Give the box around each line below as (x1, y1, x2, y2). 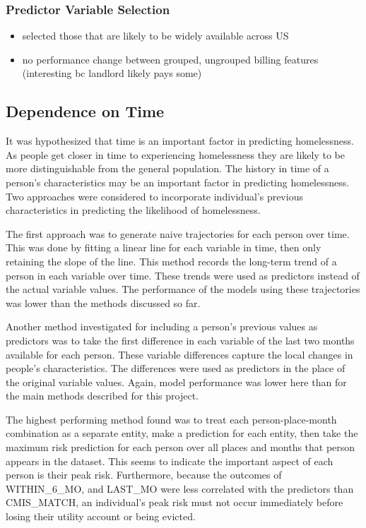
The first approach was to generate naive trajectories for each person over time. (6, 226, 350, 241)
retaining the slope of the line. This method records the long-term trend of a (6, 253, 337, 268)
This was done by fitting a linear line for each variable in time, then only (6, 240, 321, 255)
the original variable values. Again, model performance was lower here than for (6, 374, 347, 389)
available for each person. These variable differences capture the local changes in (6, 347, 353, 361)
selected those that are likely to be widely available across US (22, 28, 289, 43)
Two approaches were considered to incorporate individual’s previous (6, 188, 303, 203)
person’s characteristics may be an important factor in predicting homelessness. (6, 174, 350, 189)
